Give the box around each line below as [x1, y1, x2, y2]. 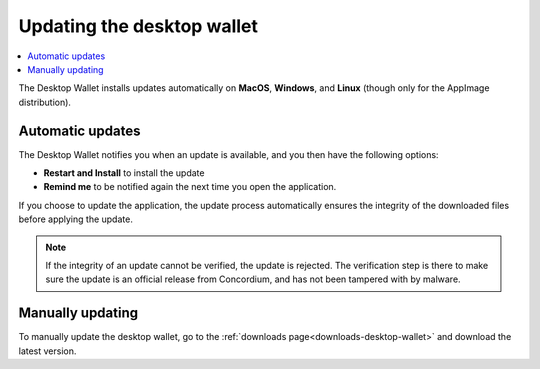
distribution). [18, 96, 72, 108]
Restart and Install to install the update [43, 167, 205, 179]
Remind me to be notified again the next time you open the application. [43, 181, 337, 193]
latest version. [18, 345, 77, 357]
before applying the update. [18, 213, 134, 225]
